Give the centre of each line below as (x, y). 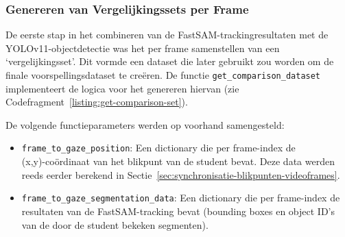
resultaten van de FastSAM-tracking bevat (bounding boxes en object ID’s (178, 211)
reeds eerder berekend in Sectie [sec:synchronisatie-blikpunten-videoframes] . (181, 174)
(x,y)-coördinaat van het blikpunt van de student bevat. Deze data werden (178, 161)
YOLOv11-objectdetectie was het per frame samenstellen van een (143, 48)
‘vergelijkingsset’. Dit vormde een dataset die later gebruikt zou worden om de (170, 61)
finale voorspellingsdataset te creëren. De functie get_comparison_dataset (163, 75)
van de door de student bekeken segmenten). (115, 224)
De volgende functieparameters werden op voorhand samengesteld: (145, 124)
